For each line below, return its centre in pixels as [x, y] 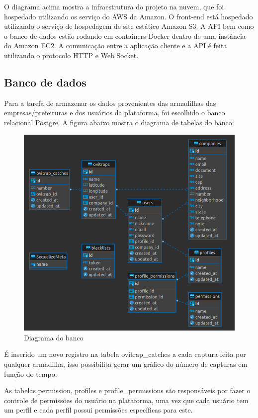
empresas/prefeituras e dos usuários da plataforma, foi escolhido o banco [115, 113]
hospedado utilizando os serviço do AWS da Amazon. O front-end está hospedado [129, 16]
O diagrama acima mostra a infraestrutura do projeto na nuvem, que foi [114, 6]
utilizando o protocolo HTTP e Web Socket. [71, 55]
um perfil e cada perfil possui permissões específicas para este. [98, 410]
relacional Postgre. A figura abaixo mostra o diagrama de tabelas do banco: [119, 122]
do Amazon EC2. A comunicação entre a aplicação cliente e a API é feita [116, 45]
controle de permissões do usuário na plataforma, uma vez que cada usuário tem [126, 400]
